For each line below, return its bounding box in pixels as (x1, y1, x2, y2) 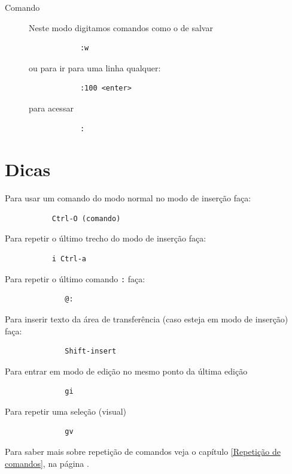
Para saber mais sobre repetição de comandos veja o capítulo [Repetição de (5, 445, 281, 458)
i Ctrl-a (51, 255, 87, 264)
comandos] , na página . (5, 457, 89, 469)
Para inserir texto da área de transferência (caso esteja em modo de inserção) (5, 312, 288, 325)
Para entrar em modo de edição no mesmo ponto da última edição (5, 364, 248, 377)
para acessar (29, 101, 74, 114)
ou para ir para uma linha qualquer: (29, 61, 161, 74)
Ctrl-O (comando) (51, 214, 121, 223)
